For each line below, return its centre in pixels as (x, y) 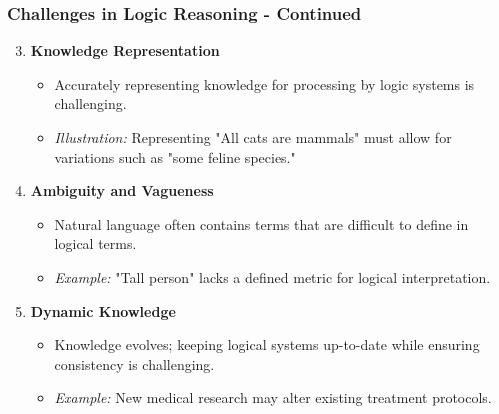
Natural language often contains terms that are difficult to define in (261, 223)
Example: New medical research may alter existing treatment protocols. (273, 397)
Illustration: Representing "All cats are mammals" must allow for (253, 137)
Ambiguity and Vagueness (122, 190)
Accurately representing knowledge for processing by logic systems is (264, 83)
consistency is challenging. (134, 363)
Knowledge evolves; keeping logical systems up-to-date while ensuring (267, 344)
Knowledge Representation (125, 50)
